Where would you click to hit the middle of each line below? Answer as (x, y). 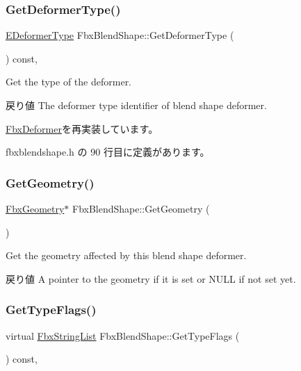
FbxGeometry (35, 208)
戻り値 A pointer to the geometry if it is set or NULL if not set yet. (151, 278)
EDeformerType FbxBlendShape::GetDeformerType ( (120, 35)
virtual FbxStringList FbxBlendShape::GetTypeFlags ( (123, 335)
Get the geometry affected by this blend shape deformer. (126, 255)
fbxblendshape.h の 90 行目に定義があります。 (108, 152)
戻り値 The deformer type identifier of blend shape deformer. (136, 105)
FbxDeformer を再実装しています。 (82, 128)
